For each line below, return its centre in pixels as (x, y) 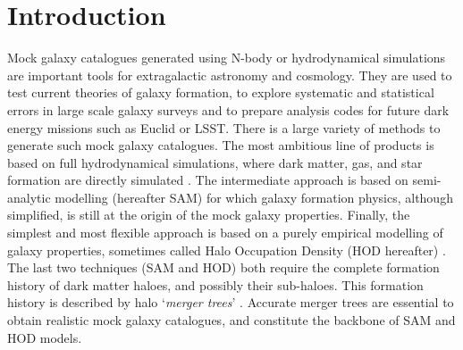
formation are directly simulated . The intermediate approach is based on (208, 180)
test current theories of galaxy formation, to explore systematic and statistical (221, 92)
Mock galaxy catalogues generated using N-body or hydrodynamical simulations (227, 58)
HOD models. (45, 337)
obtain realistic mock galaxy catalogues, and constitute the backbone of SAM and (231, 320)
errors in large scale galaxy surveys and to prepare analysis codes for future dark (228, 109)
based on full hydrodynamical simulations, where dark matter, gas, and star (215, 162)
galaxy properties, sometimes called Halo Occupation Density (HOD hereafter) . (227, 250)
